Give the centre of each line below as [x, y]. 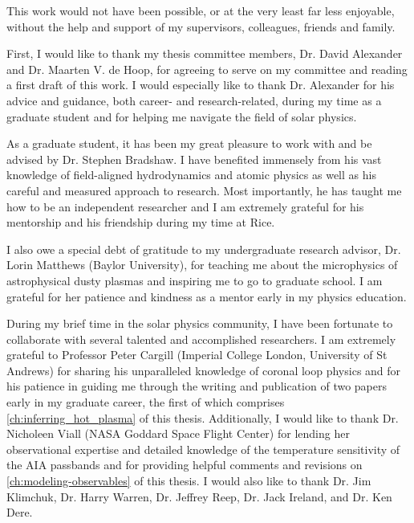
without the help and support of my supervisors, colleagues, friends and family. [201, 26]
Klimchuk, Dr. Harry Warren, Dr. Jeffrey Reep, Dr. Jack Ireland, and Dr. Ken [199, 496]
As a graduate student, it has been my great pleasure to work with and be [189, 143]
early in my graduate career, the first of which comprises [146, 402]
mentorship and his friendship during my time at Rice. [141, 222]
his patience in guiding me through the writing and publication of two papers [197, 386]
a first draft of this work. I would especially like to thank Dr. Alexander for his [201, 85]
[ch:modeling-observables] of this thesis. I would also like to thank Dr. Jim [189, 481]
